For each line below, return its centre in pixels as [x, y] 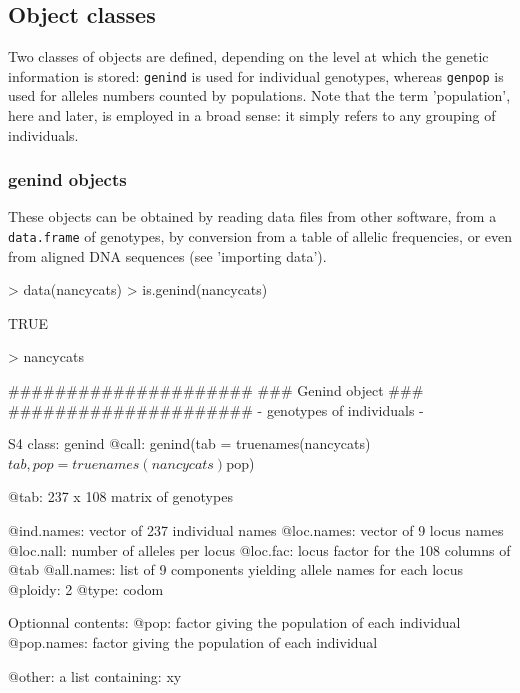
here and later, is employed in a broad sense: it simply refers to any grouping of [252, 115]
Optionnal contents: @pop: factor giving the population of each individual [234, 622]
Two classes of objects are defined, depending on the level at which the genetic [248, 56]
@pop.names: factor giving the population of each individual [193, 642]
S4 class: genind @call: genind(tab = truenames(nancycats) [189, 443]
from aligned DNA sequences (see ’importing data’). [167, 255]
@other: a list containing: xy [95, 675]
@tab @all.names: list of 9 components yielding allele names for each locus [236, 569]
